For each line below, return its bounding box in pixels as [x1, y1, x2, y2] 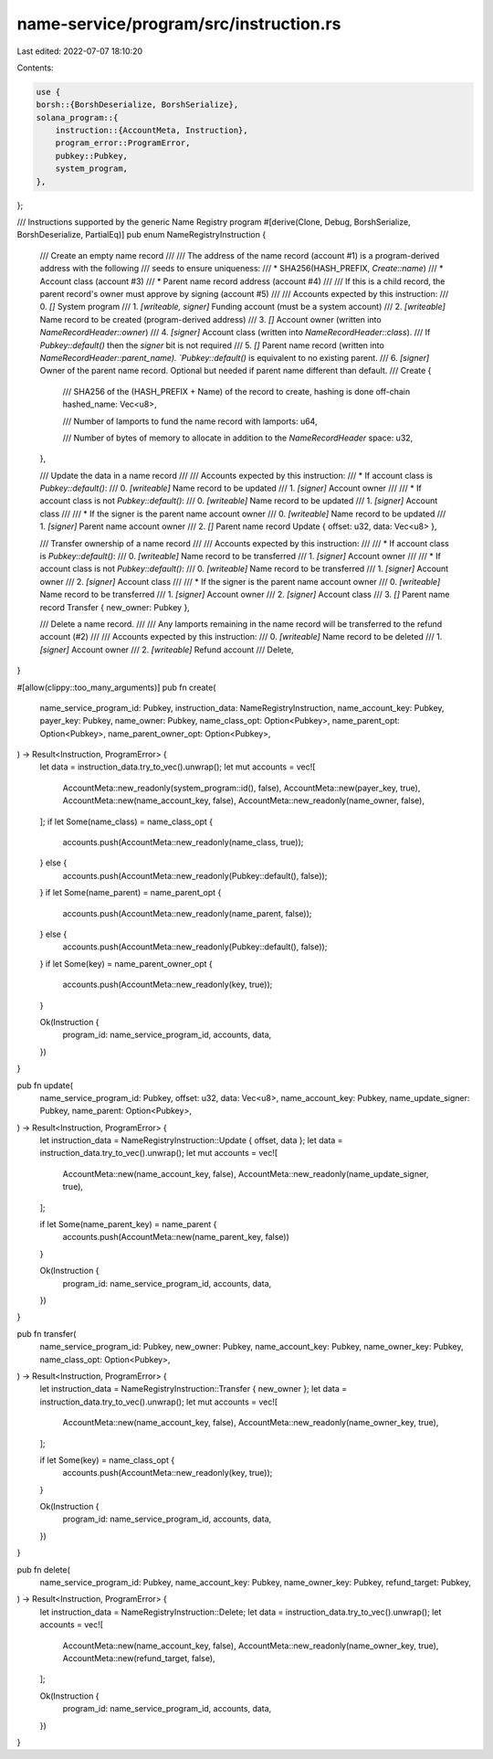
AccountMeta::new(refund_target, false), [62, 1652, 215, 1663]
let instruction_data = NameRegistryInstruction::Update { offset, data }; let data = [39, 1135, 343, 1146]
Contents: [16, 62, 54, 73]
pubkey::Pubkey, [55, 151, 128, 161]
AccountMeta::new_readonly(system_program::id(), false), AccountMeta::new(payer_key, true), [62, 782, 421, 793]
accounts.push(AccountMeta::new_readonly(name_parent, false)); [62, 907, 312, 918]
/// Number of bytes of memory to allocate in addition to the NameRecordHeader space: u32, [62, 432, 414, 443]
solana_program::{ [36, 112, 119, 122]
